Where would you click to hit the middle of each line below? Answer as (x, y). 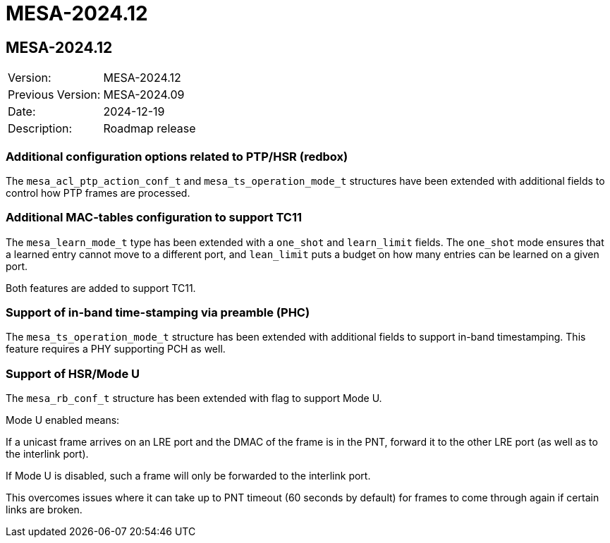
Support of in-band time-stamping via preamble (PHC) (158, 313)
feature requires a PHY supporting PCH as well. (116, 349)
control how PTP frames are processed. (98, 193)
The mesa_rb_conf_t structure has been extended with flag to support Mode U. (194, 398)
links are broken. (44, 510)
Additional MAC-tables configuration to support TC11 (154, 218)
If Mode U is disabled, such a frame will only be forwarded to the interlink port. (188, 476)
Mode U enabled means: (63, 420)
